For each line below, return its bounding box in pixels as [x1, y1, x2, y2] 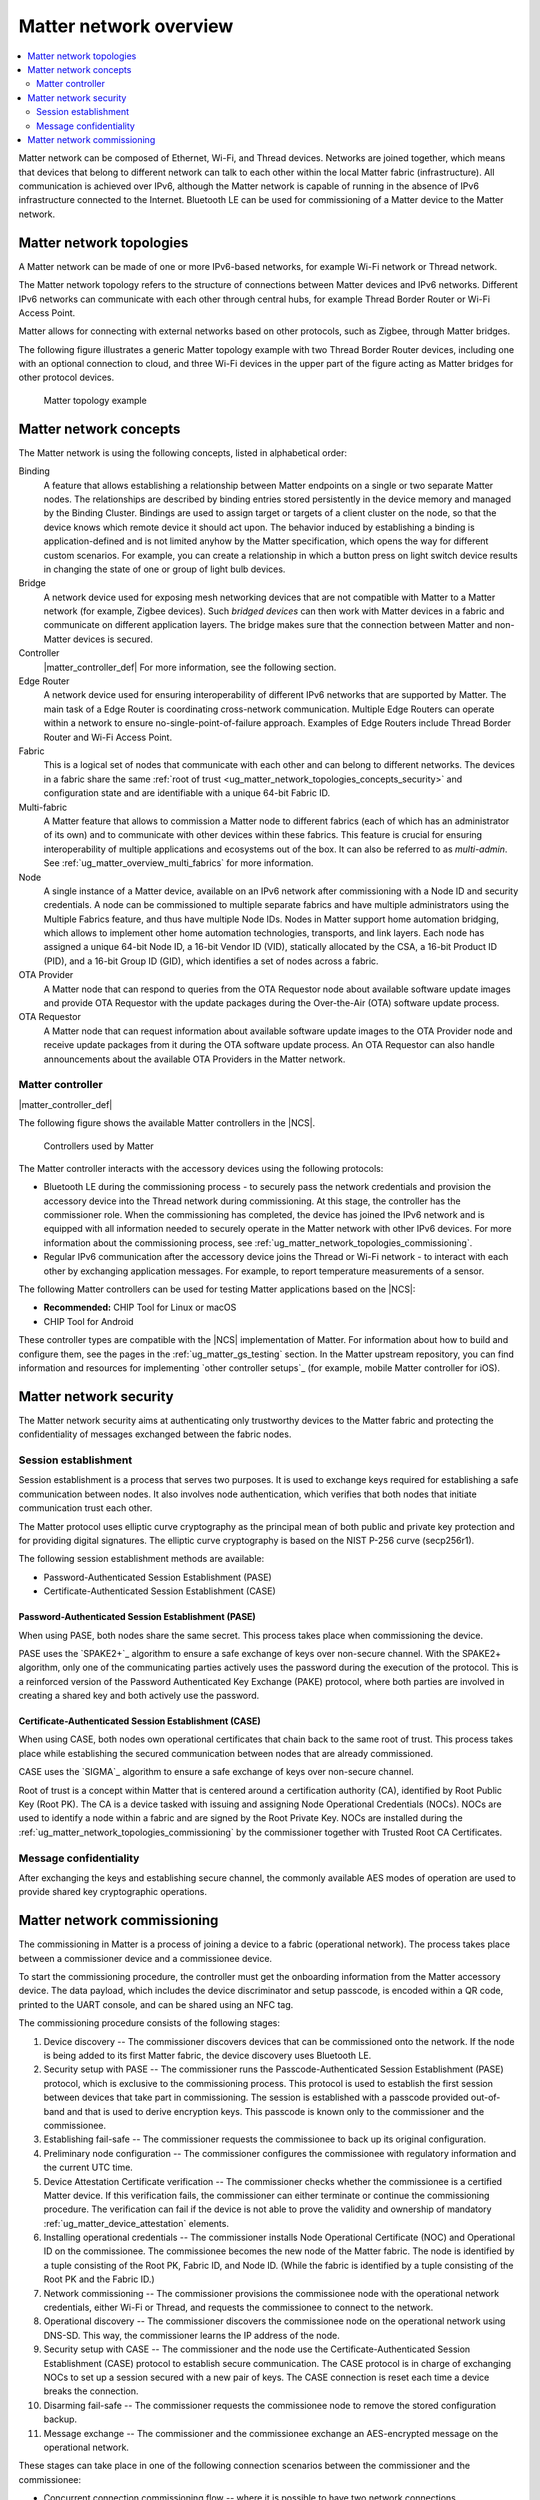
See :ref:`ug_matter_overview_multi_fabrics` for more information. [43, 857, 314, 869]
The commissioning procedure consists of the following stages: [18, 2017, 280, 2029]
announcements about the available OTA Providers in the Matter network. [43, 1053, 346, 1065]
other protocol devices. [18, 371, 115, 384]
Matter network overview [18, 15, 234, 37]
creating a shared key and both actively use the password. [18, 1690, 260, 1702]
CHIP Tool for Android [43, 1315, 134, 1327]
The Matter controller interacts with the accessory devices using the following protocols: [18, 1162, 384, 1174]
